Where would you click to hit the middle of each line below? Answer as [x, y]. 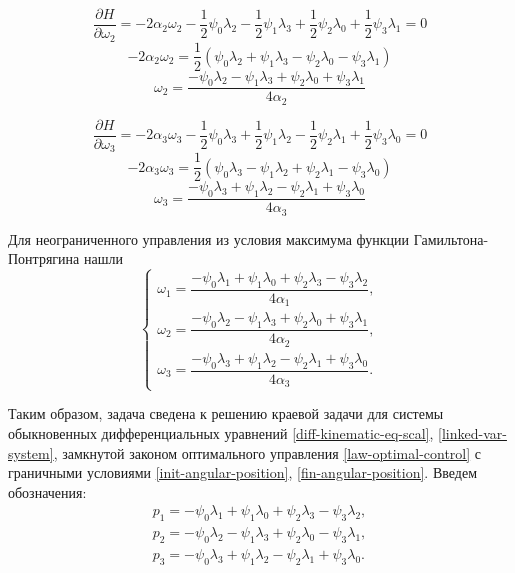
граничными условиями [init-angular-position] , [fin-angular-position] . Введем [242, 472]
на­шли [103, 258]
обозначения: [47, 491]
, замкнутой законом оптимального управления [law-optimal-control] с [267, 452]
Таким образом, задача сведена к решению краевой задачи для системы [226, 413]
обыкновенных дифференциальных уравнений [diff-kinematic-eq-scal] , [221, 432]
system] [31, 452]
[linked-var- [472, 432]
